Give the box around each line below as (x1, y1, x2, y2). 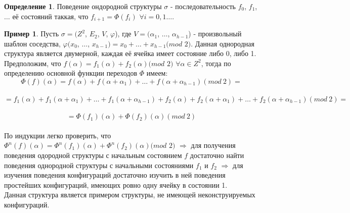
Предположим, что (4, 58, 61, 68)
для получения (191, 140, 236, 150)
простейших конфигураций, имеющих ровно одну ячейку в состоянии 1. (4, 179, 228, 190)
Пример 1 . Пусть (4, 28, 59, 39)
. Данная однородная (191, 38, 254, 48)
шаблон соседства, (4, 38, 61, 48)
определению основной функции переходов (4, 68, 138, 78)
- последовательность (170, 1, 236, 11)
